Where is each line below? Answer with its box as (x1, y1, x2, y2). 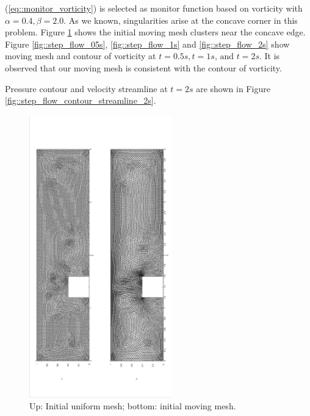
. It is (259, 49, 280, 62)
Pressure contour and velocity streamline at (5, 82, 168, 95)
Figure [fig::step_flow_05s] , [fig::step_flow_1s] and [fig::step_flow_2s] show (5, 37, 290, 50)
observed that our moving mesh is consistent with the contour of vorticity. (5, 61, 282, 74)
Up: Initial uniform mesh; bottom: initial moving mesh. (29, 400, 236, 412)
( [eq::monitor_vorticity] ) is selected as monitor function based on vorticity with (5, 2, 303, 14)
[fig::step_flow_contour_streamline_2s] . (5, 94, 156, 107)
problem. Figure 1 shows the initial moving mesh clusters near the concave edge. (5, 26, 306, 38)
